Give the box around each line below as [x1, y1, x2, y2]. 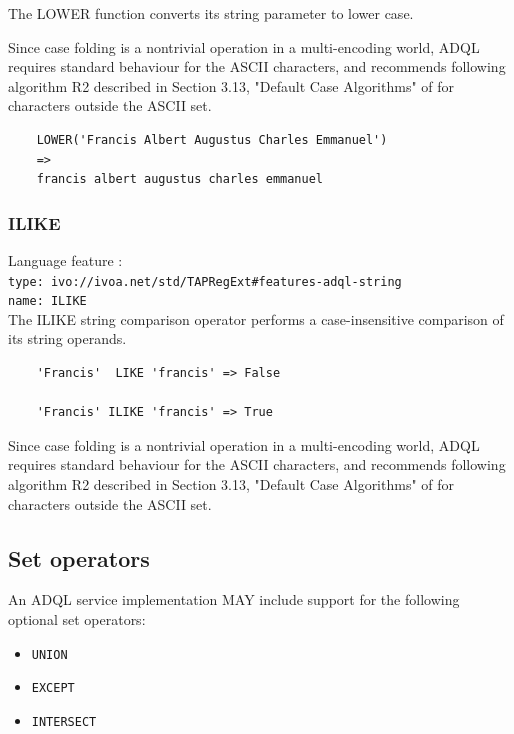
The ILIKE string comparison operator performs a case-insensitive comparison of [8, 308, 504, 329]
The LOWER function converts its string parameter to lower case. [8, 3, 414, 23]
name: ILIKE [8, 294, 87, 309]
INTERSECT [31, 714, 97, 729]
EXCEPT [31, 681, 75, 696]
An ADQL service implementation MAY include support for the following [8, 589, 460, 610]
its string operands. [8, 328, 127, 349]
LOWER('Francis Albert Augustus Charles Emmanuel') [36, 132, 388, 147]
